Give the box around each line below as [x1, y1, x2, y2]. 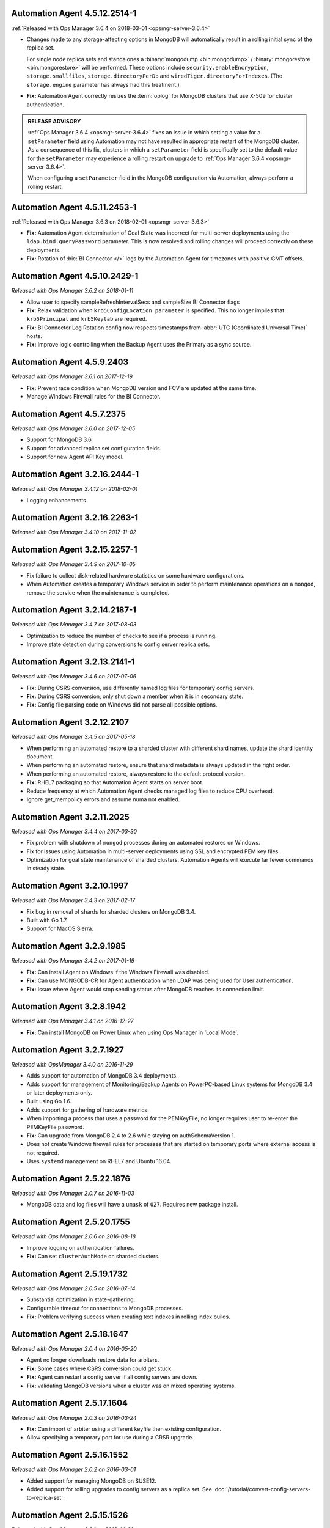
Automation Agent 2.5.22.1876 [11, 1174, 131, 1184]
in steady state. [26, 865, 65, 872]
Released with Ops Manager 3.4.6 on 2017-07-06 [11, 673, 137, 680]
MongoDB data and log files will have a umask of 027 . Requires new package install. [26, 1201, 238, 1208]
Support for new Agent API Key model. [26, 453, 124, 461]
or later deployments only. [26, 1089, 93, 1096]
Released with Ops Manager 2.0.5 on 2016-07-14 [11, 1284, 136, 1292]
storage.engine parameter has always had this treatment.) [26, 81, 180, 88]
